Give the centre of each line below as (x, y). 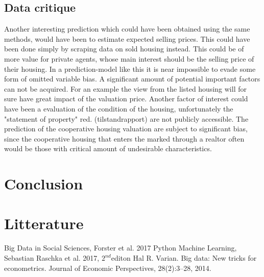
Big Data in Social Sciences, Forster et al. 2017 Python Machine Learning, (121, 248)
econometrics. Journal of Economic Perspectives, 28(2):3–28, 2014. (108, 268)
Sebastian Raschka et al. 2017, (52, 258)
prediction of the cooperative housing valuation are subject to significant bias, (126, 129)
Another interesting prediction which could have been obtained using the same (127, 29)
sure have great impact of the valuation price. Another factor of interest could (126, 99)
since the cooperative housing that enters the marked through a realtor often (124, 138)
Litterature (44, 223)
